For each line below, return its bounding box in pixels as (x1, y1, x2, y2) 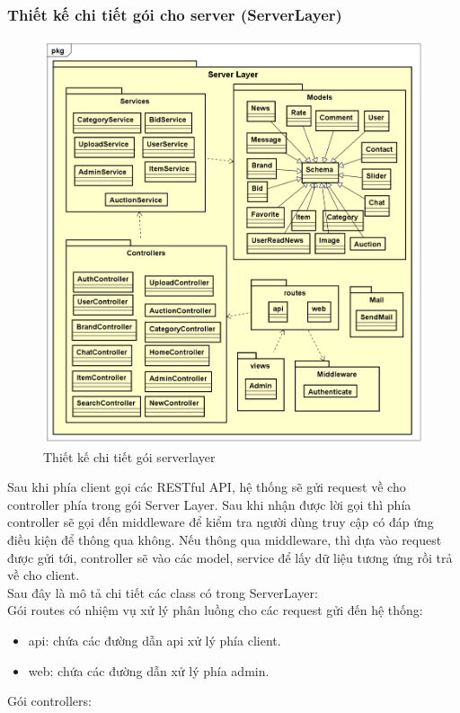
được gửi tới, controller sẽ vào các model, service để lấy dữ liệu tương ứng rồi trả (7, 548, 453, 566)
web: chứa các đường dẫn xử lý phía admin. (28, 661, 270, 680)
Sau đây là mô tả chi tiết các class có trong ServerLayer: (7, 583, 318, 602)
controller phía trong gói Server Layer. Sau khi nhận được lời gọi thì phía (7, 495, 411, 513)
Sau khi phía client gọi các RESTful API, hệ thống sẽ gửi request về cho (7, 477, 406, 496)
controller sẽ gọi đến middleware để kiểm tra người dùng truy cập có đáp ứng (7, 512, 434, 531)
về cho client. (7, 566, 80, 584)
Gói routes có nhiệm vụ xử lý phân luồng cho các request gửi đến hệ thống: (7, 601, 423, 619)
